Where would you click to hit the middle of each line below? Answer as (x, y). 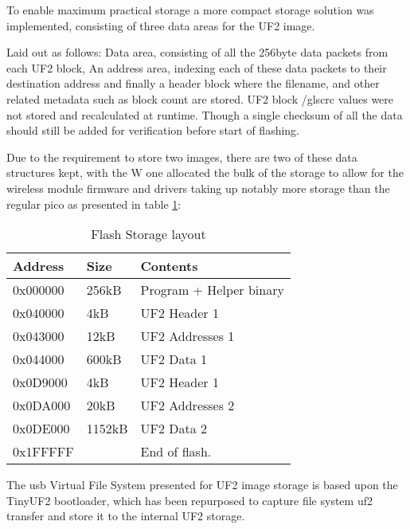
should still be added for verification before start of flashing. (153, 130)
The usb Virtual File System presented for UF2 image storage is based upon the (202, 485)
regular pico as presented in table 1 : (94, 204)
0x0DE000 (41, 429)
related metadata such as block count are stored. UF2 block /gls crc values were (200, 98)
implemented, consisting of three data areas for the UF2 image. (161, 25)
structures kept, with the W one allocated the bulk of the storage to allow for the (205, 172)
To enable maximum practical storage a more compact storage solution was (190, 10)
